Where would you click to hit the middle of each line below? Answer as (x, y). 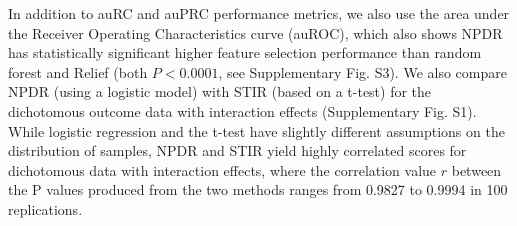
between (476, 169)
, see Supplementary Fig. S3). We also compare (362, 71)
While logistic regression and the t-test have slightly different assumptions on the (256, 130)
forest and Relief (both (78, 71)
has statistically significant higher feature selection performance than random (245, 52)
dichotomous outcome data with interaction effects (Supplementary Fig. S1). (242, 110)
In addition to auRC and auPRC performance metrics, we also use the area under (259, 13)
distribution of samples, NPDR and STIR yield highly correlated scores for (237, 150)
